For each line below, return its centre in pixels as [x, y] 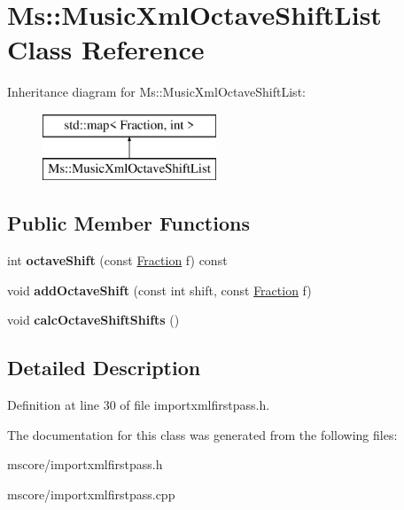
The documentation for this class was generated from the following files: [202, 434]
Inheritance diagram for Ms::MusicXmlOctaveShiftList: [156, 92]
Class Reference [106, 49]
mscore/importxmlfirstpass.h [85, 464]
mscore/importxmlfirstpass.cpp [91, 494]
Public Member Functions [128, 223]
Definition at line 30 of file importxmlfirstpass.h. [139, 405]
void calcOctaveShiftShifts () [93, 320]
